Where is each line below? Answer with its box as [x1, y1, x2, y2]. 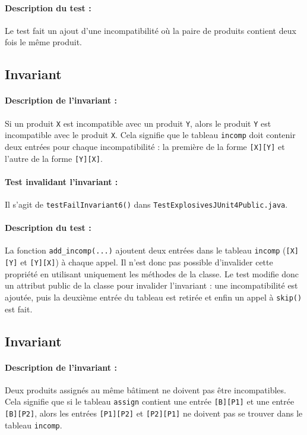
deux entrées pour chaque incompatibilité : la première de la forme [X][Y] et [5, 140, 285, 152]
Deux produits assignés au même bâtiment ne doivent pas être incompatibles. [5, 383, 286, 396]
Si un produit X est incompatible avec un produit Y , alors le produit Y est [5, 117, 271, 129]
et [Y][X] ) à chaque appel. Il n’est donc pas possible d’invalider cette [20, 256, 273, 268]
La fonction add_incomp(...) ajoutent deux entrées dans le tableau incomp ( [5, 244, 286, 256]
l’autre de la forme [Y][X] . [5, 152, 103, 164]
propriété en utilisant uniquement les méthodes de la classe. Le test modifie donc [5, 267, 299, 280]
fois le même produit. [5, 36, 83, 48]
